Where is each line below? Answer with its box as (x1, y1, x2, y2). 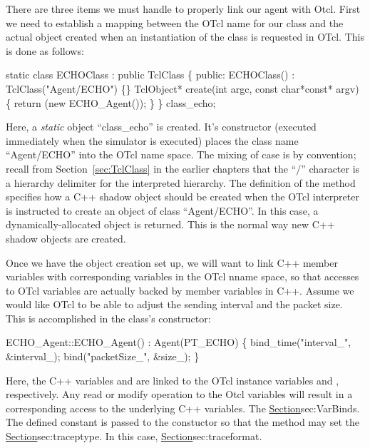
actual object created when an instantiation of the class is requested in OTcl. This (6, 29, 364, 44)
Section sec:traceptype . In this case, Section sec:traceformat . (6, 429, 262, 444)
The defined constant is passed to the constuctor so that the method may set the (6, 414, 359, 429)
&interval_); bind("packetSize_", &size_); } (6, 349, 200, 364)
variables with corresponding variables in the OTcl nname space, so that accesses (6, 269, 359, 284)
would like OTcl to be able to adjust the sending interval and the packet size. (6, 297, 343, 312)
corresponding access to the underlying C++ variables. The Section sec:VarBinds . (6, 400, 360, 415)
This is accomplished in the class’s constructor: (6, 310, 211, 325)
